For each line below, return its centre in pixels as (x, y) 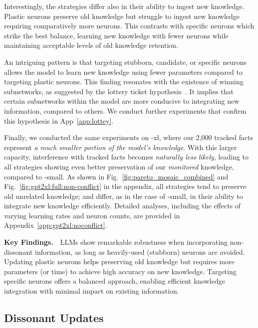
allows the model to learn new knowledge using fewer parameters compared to (123, 72)
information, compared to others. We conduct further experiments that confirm (125, 110)
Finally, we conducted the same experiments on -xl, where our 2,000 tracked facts (129, 137)
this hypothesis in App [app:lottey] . (59, 120)
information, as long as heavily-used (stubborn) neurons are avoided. (140, 251)
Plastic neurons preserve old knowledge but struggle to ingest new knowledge (122, 16)
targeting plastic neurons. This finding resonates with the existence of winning (124, 82)
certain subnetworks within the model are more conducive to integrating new (122, 101)
